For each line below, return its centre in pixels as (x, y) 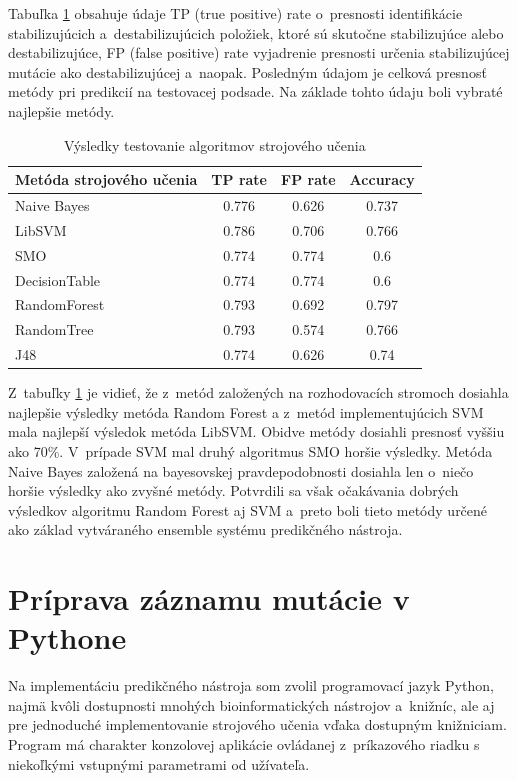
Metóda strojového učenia (106, 179)
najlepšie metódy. (61, 110)
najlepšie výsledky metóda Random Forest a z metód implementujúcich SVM (246, 411)
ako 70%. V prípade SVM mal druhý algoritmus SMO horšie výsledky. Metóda (250, 450)
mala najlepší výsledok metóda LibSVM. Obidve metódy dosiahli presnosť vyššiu (256, 431)
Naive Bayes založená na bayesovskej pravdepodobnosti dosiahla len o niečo (241, 470)
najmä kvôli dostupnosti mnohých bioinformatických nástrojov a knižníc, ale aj (251, 704)
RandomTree (54, 329)
